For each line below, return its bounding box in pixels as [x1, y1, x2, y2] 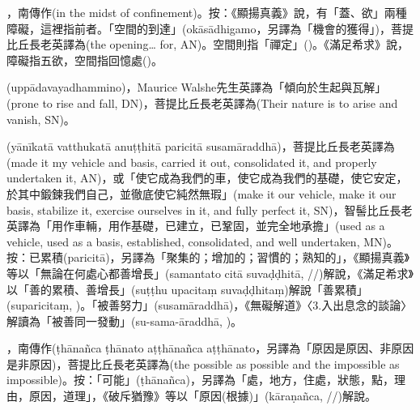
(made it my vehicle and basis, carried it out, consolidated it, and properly [6, 153, 377, 170]
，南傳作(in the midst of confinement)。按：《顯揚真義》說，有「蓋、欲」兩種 [6, 4, 407, 20]
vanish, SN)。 [6, 110, 75, 127]
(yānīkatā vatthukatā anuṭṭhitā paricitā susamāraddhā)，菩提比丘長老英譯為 [6, 138, 395, 155]
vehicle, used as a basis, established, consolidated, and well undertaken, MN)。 [6, 233, 398, 250]
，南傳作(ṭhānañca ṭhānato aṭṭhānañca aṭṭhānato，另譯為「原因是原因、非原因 [6, 340, 414, 357]
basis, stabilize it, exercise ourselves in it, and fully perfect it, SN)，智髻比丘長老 [6, 201, 413, 218]
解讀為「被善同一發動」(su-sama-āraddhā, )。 [6, 312, 243, 329]
